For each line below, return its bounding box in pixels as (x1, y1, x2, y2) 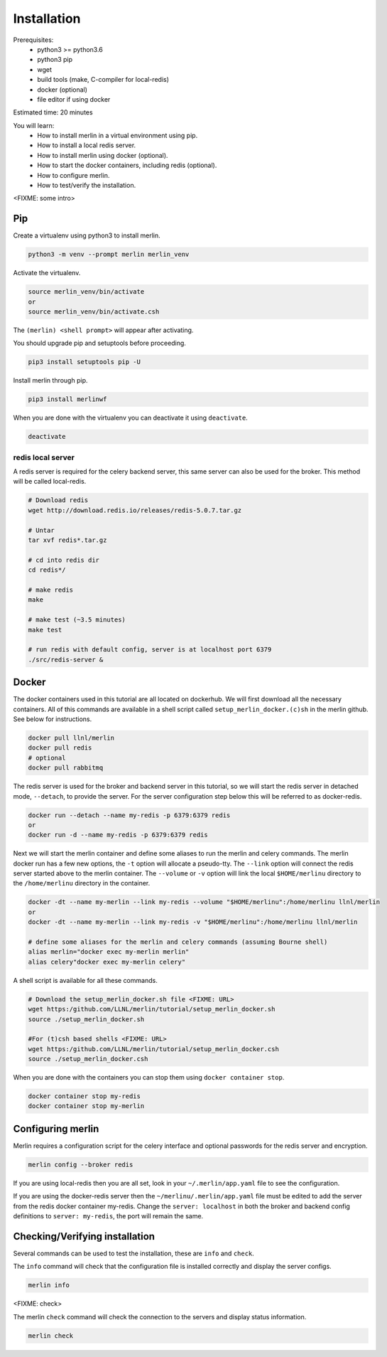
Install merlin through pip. (13, 376, 88, 385)
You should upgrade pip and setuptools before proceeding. (13, 339, 186, 348)
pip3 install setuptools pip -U (28, 358, 141, 366)
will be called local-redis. (13, 477, 87, 486)
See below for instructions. (13, 715, 92, 723)
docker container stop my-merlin (28, 1102, 145, 1110)
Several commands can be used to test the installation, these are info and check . (13, 1249, 255, 1257)
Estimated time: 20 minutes (13, 108, 93, 117)
